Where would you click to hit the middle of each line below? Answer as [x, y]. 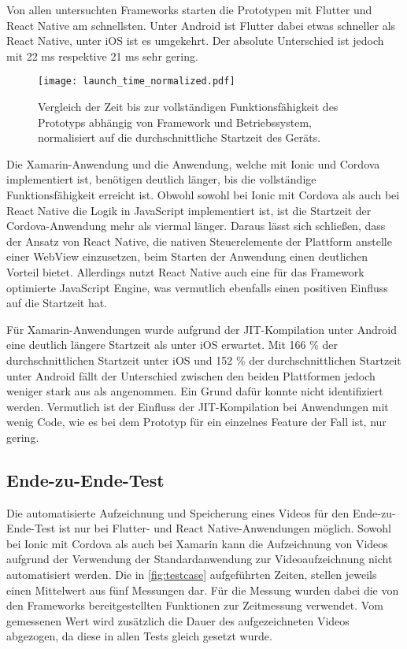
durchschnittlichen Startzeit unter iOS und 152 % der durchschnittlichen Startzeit [204, 360]
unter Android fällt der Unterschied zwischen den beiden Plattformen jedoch [191, 375]
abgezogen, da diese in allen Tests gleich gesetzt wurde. [139, 636]
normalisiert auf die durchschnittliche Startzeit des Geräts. [179, 137]
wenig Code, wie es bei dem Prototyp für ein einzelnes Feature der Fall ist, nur [196, 422]
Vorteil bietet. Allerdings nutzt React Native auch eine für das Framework [185, 271]
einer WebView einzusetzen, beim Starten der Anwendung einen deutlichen [187, 256]
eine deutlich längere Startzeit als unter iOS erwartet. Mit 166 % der [172, 345]
